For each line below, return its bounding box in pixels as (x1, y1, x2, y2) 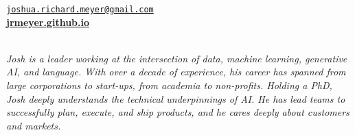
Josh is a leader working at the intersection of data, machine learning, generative (6, 51, 347, 65)
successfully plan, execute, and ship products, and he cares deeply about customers (6, 105, 350, 119)
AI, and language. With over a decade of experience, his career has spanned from (6, 64, 346, 79)
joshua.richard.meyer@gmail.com (6, 5, 154, 14)
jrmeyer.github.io (6, 14, 90, 29)
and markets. (6, 118, 61, 132)
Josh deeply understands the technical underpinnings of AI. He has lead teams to (6, 91, 345, 106)
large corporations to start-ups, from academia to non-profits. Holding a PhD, (6, 78, 332, 93)
